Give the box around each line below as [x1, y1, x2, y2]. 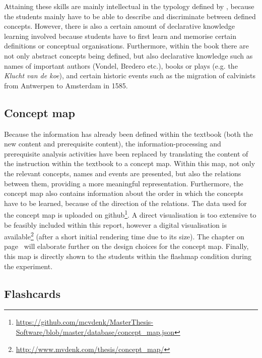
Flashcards [4, 285, 60, 301]
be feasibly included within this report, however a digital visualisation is [4, 219, 227, 230]
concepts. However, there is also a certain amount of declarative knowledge [4, 21, 235, 31]
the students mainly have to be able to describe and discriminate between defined [4, 11, 256, 21]
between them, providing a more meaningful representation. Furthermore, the [4, 178, 243, 188]
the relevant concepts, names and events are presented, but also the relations [4, 168, 241, 178]
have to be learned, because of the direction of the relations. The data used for [4, 197, 247, 208]
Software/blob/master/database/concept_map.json [16, 326, 174, 337]
